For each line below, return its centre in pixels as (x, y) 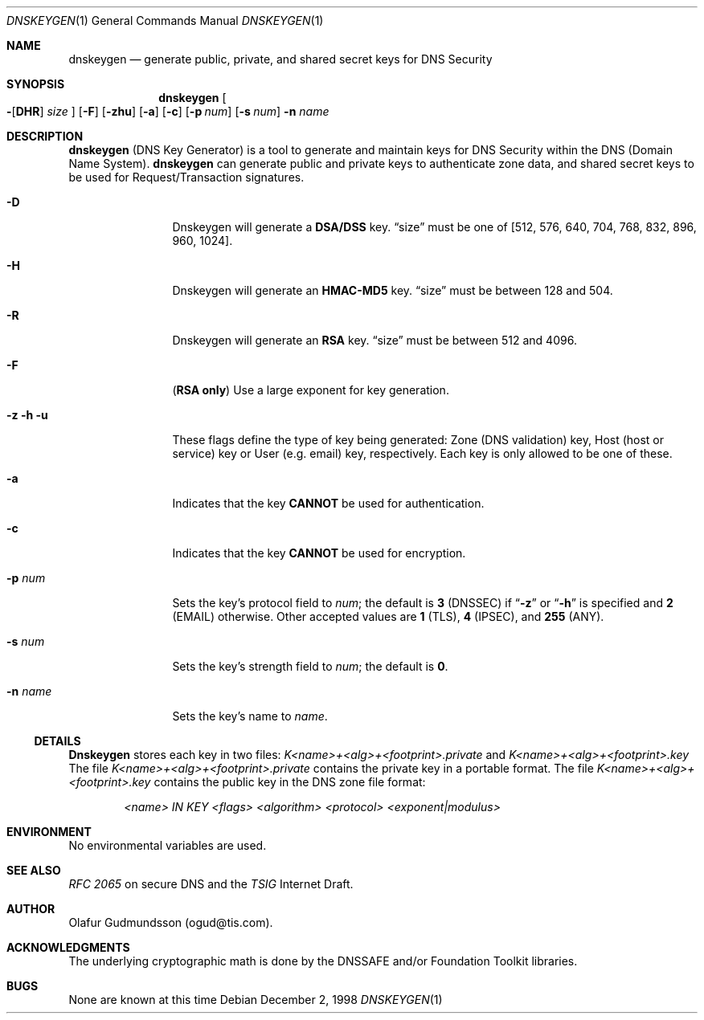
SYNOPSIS (36, 84)
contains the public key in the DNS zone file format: (290, 782)
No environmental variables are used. (168, 845)
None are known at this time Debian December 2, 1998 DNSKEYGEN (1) (256, 1000)
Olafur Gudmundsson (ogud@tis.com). (171, 922)
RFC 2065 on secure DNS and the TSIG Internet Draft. (211, 884)
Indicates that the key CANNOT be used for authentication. (328, 503)
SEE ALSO (34, 870)
